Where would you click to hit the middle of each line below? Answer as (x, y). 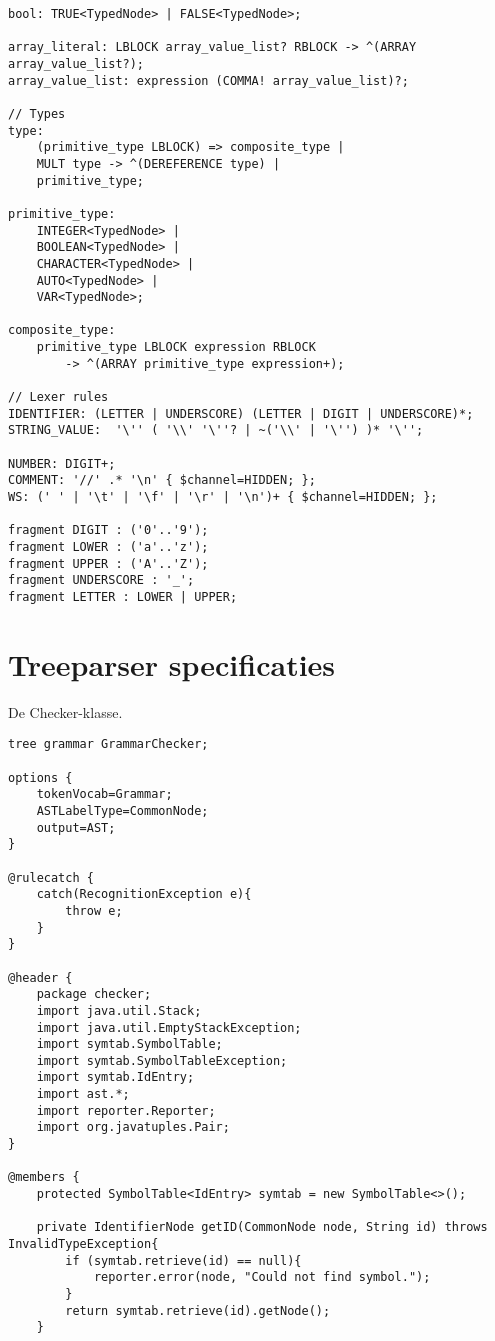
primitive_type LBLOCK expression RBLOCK (176, 347)
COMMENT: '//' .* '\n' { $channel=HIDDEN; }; (162, 480)
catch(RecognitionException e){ (144, 894)
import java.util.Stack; (119, 1010)
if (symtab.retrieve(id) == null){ (183, 1260)
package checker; (94, 994)
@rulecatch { (51, 877)
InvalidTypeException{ (83, 1244)
